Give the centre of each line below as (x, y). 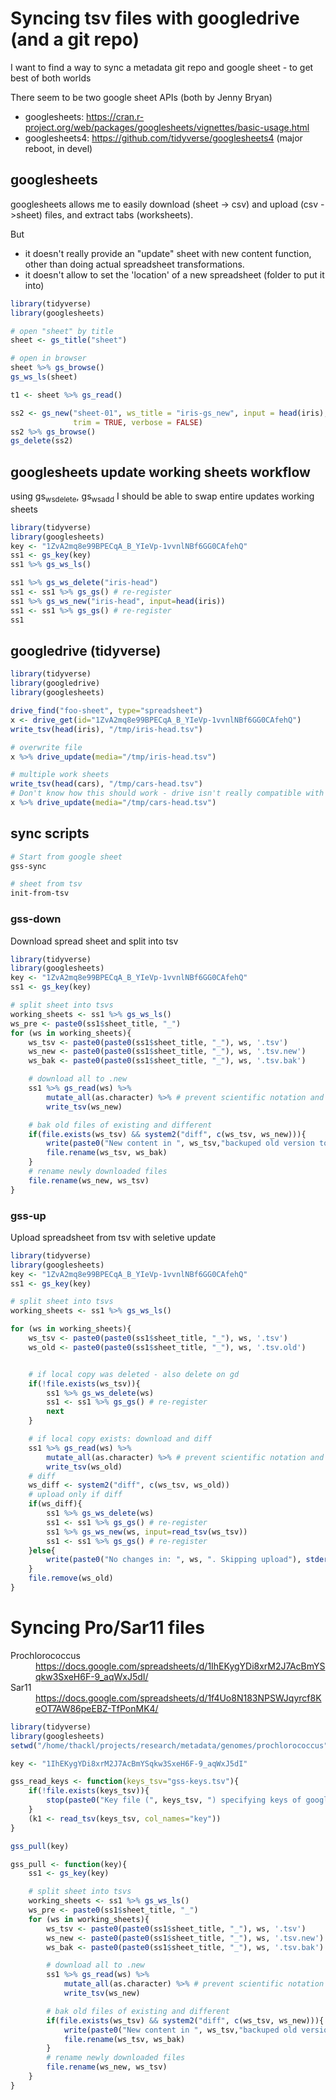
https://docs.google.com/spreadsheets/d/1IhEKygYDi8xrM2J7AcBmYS (180, 1666)
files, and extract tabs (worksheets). (119, 214)
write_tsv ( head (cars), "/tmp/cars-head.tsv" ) (106, 784)
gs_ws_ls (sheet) (44, 377)
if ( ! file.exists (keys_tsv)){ (89, 1791)
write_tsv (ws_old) (84, 1467)
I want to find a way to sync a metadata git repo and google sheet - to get (162, 67)
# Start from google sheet (66, 857)
